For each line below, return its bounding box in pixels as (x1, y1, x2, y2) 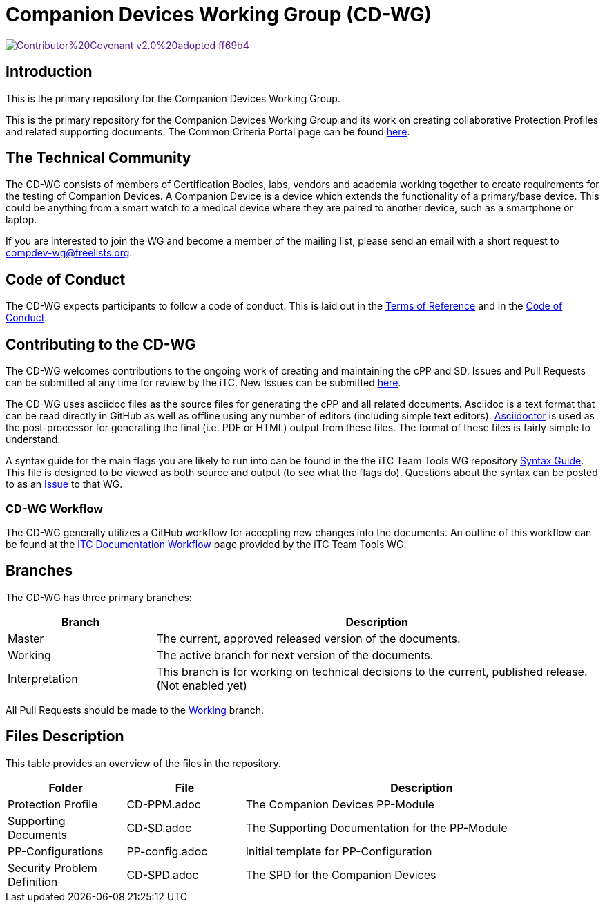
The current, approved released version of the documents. (156, 631, 461, 645)
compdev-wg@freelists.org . (6, 247, 133, 259)
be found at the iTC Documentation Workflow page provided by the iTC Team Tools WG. (6, 538, 407, 550)
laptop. (6, 214, 37, 226)
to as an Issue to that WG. (6, 478, 123, 491)
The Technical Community (6, 149, 191, 167)
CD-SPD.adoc (126, 867, 199, 882)
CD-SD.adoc (126, 820, 192, 835)
